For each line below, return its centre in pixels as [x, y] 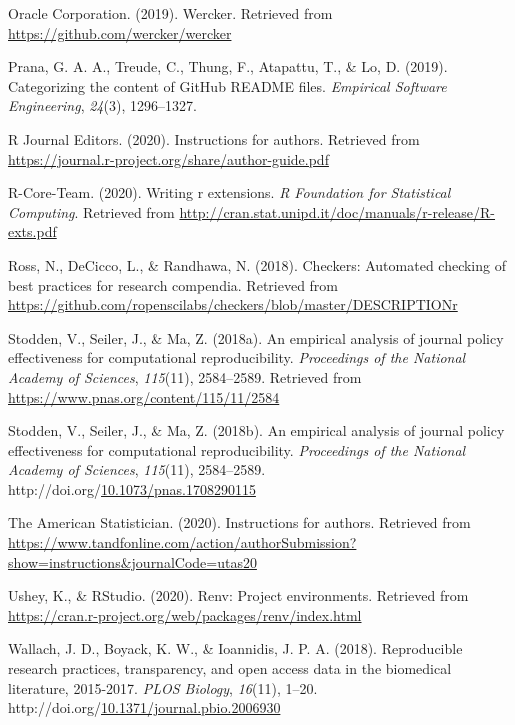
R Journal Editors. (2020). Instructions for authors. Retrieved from [214, 138]
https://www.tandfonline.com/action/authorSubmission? [182, 542]
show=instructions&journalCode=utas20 [132, 561]
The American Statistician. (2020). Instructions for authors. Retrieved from [239, 522]
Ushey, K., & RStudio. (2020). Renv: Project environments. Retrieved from [238, 595]
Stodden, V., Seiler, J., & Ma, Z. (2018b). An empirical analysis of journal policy [256, 430]
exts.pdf [32, 231]
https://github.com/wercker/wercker [120, 32]
